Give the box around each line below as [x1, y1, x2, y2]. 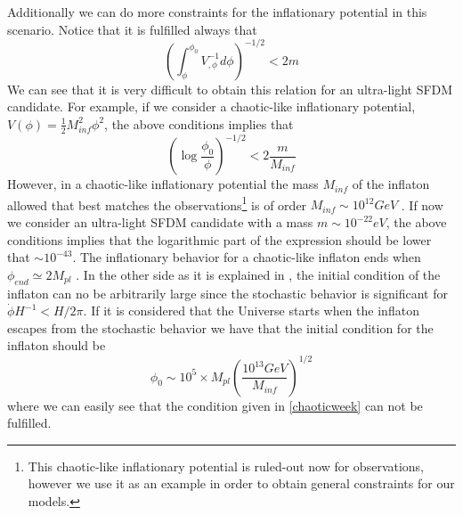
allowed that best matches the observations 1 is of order [7, 192, 307, 214]
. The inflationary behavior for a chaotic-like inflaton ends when [72, 248, 421, 266]
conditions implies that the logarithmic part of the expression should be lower [7, 230, 432, 249]
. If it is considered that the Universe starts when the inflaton [83, 301, 419, 320]
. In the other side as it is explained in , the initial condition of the [76, 265, 441, 283]
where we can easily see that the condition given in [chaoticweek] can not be [7, 396, 423, 414]
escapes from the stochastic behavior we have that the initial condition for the [7, 318, 434, 337]
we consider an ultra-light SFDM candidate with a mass [7, 213, 313, 232]
